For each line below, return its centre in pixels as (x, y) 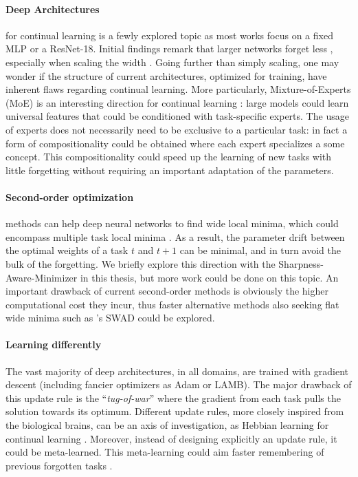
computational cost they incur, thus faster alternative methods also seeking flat (172, 304)
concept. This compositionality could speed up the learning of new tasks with (169, 157)
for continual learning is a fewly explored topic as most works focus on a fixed (169, 35)
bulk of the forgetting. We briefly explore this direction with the (141, 263)
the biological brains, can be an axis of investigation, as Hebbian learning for (167, 425)
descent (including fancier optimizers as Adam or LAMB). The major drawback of (179, 384)
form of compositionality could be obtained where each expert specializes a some (175, 143)
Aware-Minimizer (42, 277)
